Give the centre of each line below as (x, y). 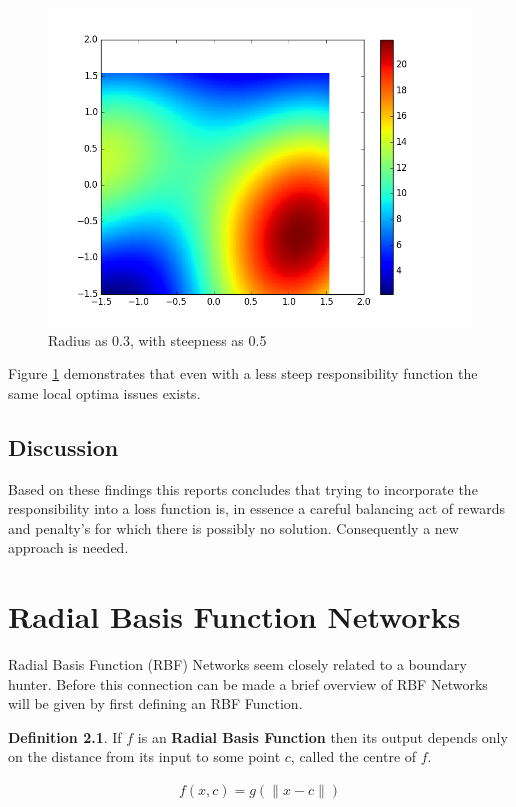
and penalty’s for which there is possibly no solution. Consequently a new (233, 527)
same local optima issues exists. (104, 392)
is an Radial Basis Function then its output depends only (322, 736)
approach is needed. (68, 547)
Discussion (63, 446)
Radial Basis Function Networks (234, 616)
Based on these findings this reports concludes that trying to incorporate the (243, 488)
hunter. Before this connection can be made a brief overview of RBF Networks (248, 683)
